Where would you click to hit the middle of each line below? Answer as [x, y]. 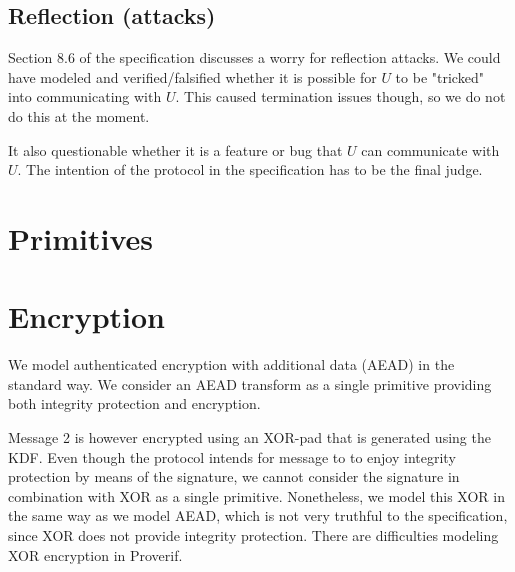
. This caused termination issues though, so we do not [340, 96]
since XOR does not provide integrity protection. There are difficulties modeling [253, 535]
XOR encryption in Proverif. [95, 554]
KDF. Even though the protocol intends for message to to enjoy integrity [232, 456]
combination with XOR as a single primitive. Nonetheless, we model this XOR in [256, 495]
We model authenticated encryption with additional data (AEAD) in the [231, 364]
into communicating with [85, 96]
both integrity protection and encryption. [134, 403]
